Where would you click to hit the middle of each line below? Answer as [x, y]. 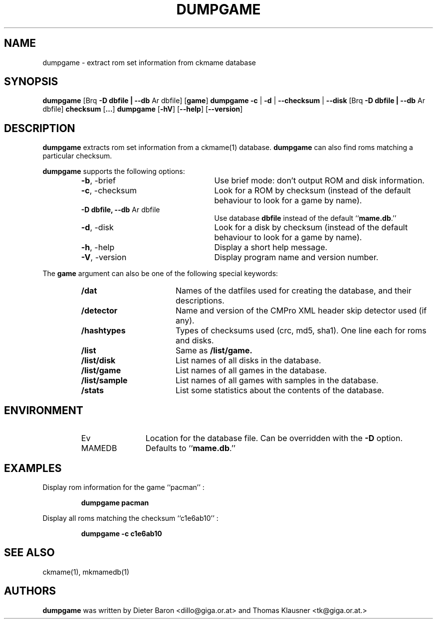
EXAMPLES [33, 468]
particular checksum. [77, 156]
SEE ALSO [29, 553]
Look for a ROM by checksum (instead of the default [313, 191]
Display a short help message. [271, 247]
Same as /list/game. [214, 351]
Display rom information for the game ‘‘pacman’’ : [123, 487]
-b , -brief [98, 181]
